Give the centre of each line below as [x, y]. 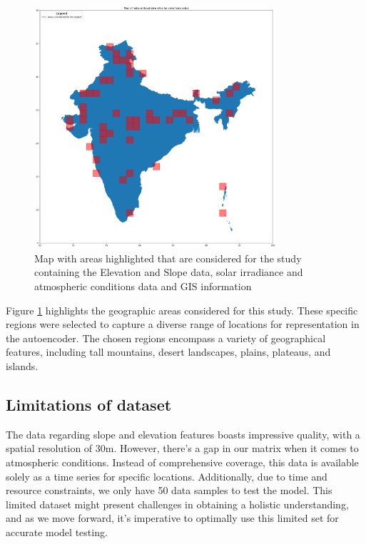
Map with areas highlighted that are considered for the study [168, 258]
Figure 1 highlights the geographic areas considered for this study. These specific [182, 310]
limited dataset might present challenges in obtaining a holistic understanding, [177, 504]
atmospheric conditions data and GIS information [143, 286]
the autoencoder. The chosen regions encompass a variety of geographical [166, 338]
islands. [22, 365]
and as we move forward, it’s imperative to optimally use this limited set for [172, 518]
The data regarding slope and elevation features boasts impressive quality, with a [183, 434]
